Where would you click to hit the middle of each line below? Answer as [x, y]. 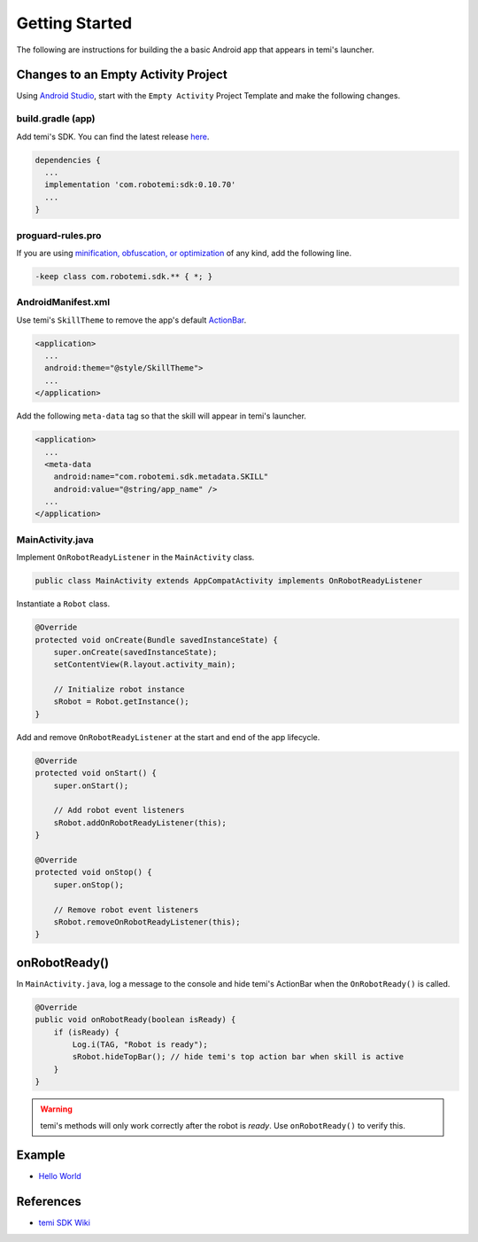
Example [41, 1156]
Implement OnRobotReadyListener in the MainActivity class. [135, 558]
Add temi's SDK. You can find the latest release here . [113, 137]
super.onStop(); [89, 885]
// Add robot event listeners [119, 810]
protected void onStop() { [93, 872]
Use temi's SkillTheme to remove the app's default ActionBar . [131, 320]
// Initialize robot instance [119, 690]
